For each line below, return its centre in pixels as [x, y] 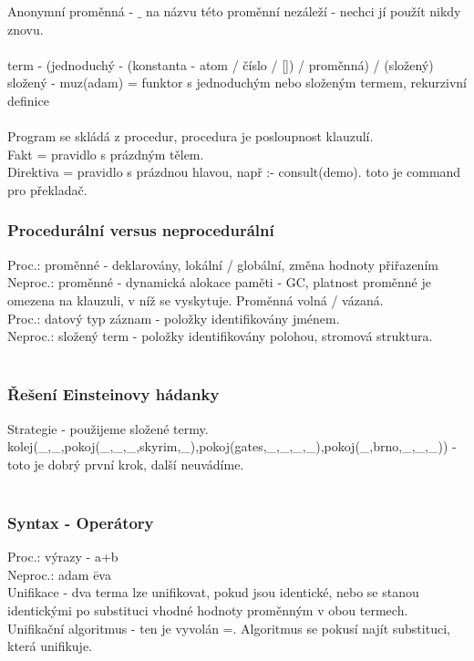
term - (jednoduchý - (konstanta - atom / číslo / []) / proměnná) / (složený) [221, 64]
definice [28, 100]
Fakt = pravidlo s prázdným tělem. [106, 154]
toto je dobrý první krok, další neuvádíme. [126, 464]
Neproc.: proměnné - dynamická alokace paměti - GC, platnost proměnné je [219, 282]
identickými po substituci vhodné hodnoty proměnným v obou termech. [208, 609]
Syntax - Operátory [81, 522]
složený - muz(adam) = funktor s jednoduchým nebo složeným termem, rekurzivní [237, 83]
